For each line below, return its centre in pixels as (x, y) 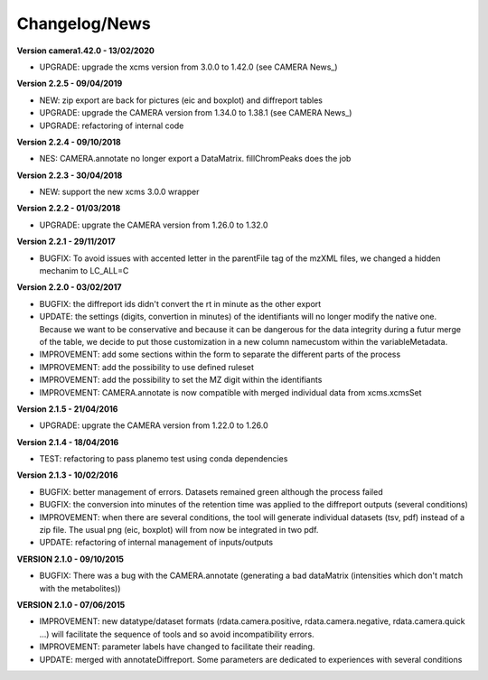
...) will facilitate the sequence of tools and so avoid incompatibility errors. (177, 634)
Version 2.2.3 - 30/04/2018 (70, 175)
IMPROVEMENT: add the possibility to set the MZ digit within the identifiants (181, 380)
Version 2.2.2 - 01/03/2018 (69, 209)
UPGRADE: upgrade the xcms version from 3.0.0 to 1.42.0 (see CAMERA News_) (188, 67)
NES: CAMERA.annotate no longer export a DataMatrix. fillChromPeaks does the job (195, 159)
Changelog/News (84, 23)
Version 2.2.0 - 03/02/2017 (69, 287)
